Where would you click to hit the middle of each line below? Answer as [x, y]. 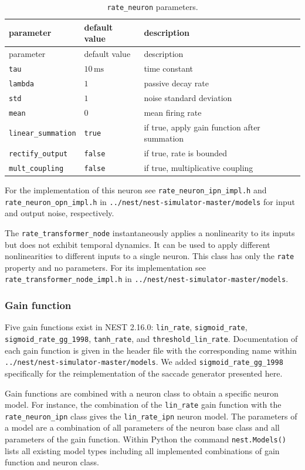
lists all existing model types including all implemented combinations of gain [142, 450]
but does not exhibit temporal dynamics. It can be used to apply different [138, 244]
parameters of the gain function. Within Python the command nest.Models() [146, 439]
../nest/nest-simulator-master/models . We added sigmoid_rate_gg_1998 [144, 362]
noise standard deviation [188, 97]
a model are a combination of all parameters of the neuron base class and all [142, 427]
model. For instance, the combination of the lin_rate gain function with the [143, 404]
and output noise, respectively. [60, 213]
